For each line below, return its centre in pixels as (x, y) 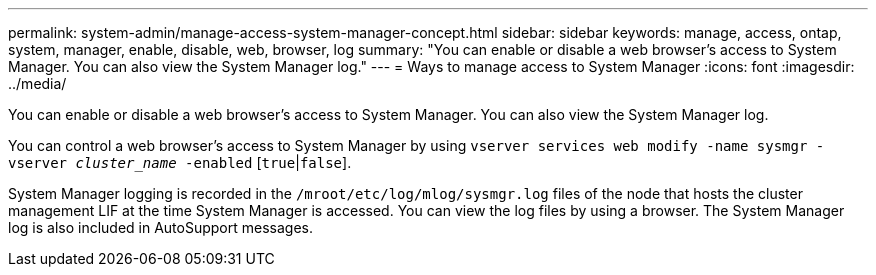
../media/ (37, 83)
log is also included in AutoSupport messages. (160, 227)
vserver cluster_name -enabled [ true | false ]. (180, 162)
